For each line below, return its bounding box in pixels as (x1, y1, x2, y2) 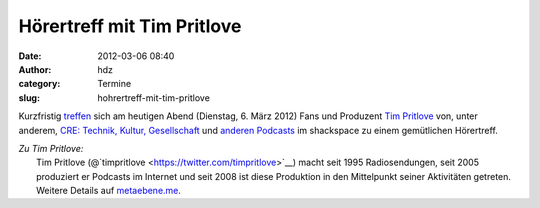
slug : (18, 91, 40, 104)
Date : (18, 50, 42, 62)
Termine (97, 78, 132, 90)
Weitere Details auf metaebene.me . (36, 185, 182, 197)
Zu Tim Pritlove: (18, 142, 84, 154)
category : (18, 78, 61, 90)
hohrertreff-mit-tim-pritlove (97, 91, 210, 104)
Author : (18, 63, 52, 75)
